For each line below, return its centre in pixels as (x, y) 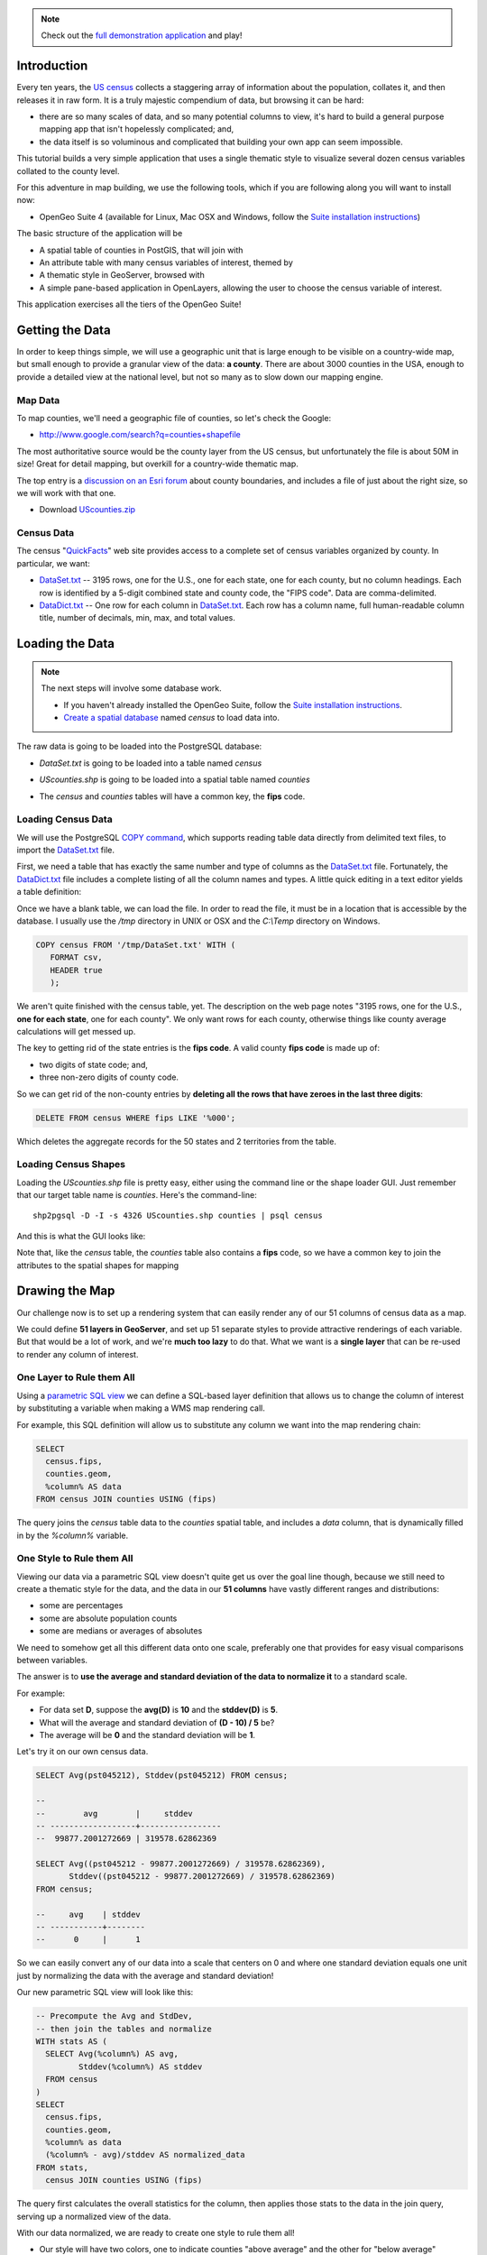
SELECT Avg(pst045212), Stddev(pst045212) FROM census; (162, 1776)
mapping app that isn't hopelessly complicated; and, (137, 129)
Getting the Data (64, 330)
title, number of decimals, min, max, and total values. (138, 618)
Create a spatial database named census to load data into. (171, 718)
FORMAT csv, (76, 957)
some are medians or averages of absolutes (121, 1631)
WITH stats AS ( (72, 2041)
